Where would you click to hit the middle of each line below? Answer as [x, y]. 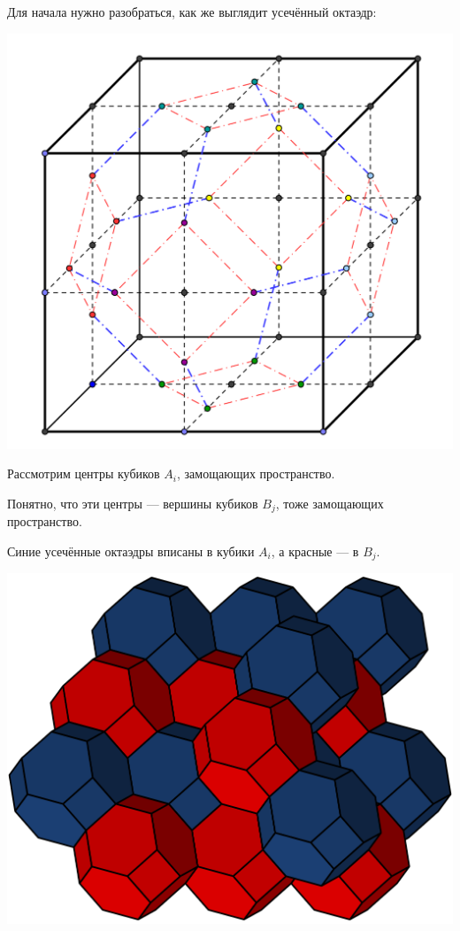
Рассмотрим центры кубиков [84, 473]
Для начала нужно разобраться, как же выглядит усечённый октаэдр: [192, 12]
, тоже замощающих [330, 503]
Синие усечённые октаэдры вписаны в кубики [131, 551]
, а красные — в [315, 551]
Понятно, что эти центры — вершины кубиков [133, 503]
